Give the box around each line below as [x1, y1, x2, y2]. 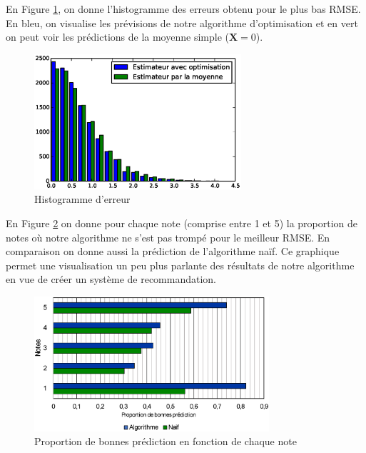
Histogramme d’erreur [34, 191, 131, 206]
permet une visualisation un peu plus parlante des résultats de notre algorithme [6, 257, 355, 272]
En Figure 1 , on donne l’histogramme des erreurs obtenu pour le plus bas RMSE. [6, 1, 361, 16]
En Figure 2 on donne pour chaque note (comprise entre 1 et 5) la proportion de [6, 215, 358, 230]
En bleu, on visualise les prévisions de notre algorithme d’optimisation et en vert [6, 15, 358, 30]
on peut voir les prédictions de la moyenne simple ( [6, 29, 229, 44]
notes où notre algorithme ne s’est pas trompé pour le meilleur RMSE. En [6, 229, 330, 244]
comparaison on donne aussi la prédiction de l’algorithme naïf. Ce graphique [6, 244, 340, 259]
